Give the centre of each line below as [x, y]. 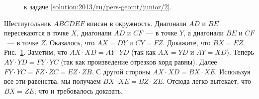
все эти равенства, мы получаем [52, 81]
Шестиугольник [28, 23]
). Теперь [240, 52]
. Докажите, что [187, 42]
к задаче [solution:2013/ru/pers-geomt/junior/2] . [98, 6]
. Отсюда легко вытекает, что [207, 81]
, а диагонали [204, 33]
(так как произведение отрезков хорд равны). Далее [139, 61]
